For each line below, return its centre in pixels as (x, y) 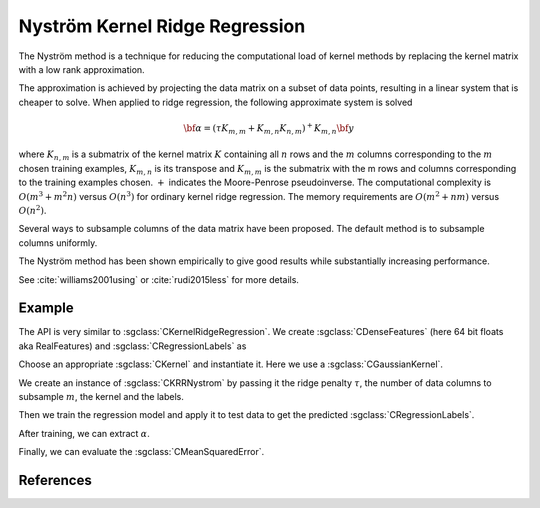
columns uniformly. (58, 242)
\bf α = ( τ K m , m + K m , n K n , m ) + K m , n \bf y (269, 128)
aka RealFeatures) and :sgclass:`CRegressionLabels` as (132, 346)
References (55, 480)
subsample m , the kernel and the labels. (101, 397)
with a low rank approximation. (81, 69)
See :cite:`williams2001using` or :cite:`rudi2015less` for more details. (159, 279)
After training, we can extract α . (84, 433)
